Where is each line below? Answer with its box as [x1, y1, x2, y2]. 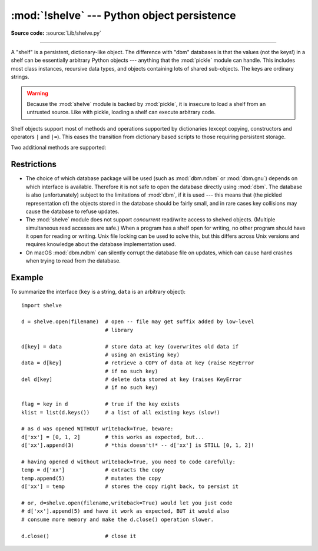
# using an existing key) [105, 351, 180, 358]
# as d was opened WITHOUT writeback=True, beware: [21, 426, 174, 432]
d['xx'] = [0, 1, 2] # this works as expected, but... [21, 433, 205, 440]
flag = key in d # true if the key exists [21, 401, 180, 407]
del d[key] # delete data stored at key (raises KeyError [21, 376, 242, 383]
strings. [11, 74, 29, 81]
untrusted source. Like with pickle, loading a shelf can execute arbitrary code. [26, 109, 216, 116]
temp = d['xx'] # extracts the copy [21, 467, 164, 473]
